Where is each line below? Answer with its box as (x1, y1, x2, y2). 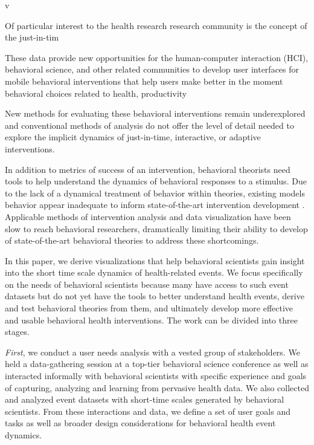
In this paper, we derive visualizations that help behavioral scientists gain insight (5, 254, 305, 267)
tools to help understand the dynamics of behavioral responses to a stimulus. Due (5, 175, 307, 187)
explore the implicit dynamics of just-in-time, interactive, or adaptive (5, 131, 261, 143)
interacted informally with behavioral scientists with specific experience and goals (5, 369, 307, 382)
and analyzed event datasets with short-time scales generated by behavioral (5, 393, 284, 406)
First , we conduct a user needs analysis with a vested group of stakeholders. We (5, 345, 300, 358)
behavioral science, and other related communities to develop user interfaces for (5, 63, 300, 76)
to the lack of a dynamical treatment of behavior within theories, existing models (5, 186, 305, 199)
